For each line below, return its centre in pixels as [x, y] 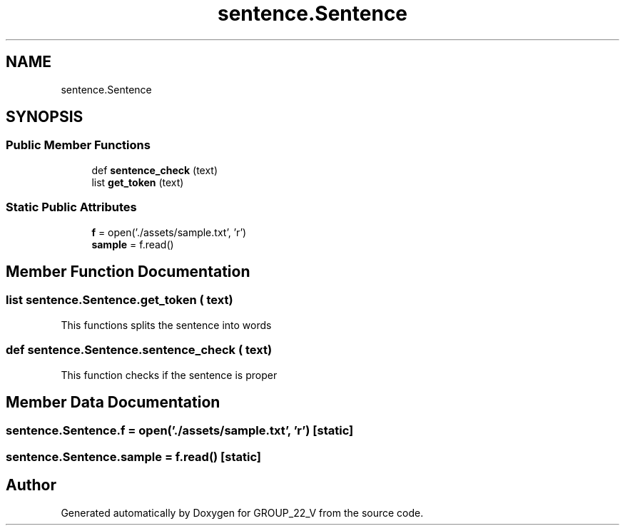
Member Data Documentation [113, 402]
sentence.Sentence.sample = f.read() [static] [133, 456]
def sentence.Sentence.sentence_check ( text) [139, 350]
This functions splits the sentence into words [166, 325]
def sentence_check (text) [155, 170]
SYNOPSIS [45, 117]
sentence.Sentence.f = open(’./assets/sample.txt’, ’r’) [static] [180, 431]
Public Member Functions [78, 145]
